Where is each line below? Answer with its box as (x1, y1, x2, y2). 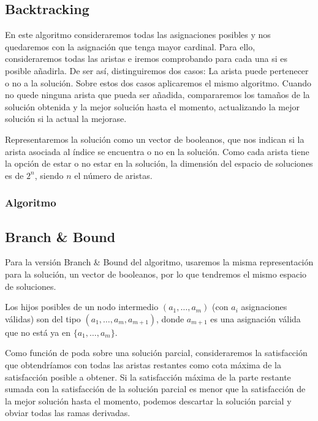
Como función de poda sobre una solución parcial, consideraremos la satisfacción (5, 346, 308, 359)
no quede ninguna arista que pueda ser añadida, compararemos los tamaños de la (5, 88, 310, 101)
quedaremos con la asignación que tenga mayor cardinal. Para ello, (5, 40, 256, 53)
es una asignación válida (210, 312, 301, 325)
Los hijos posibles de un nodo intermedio (5, 300, 159, 313)
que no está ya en (5, 325, 71, 338)
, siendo (34, 169, 64, 181)
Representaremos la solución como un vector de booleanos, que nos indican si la (5, 132, 305, 145)
